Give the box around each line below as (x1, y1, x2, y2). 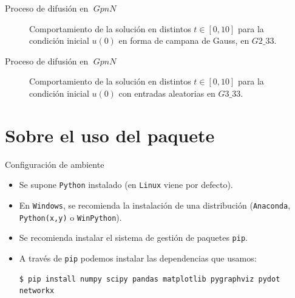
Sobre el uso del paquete (5, 122, 215, 147)
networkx (19, 286, 55, 296)
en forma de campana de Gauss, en (118, 34, 249, 47)
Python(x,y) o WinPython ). (19, 210, 122, 223)
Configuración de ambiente (5, 158, 104, 170)
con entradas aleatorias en (118, 86, 215, 99)
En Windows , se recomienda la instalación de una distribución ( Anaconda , (19, 198, 291, 211)
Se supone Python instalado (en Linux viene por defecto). (19, 178, 233, 191)
